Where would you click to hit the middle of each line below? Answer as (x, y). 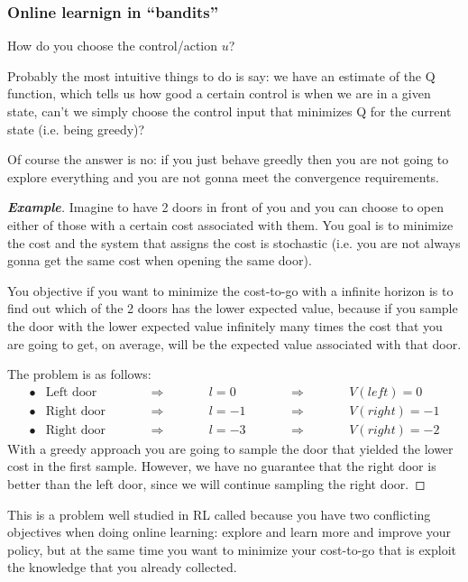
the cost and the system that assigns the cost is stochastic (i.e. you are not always (234, 242)
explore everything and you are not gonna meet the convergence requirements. (224, 176)
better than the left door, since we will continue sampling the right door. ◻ (216, 484)
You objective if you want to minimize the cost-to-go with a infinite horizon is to (230, 290)
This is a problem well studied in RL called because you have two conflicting (219, 514)
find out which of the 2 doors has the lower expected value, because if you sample (233, 308)
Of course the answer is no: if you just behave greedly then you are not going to (228, 159)
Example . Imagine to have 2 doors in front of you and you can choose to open (225, 207)
